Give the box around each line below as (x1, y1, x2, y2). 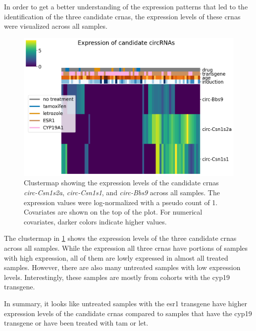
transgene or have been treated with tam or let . (4, 318, 149, 328)
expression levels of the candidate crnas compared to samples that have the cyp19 (4, 308, 252, 318)
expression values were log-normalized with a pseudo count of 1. (24, 197, 218, 207)
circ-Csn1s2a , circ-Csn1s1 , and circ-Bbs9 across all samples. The (24, 187, 220, 197)
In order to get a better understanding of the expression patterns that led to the (4, 1, 248, 11)
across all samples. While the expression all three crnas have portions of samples (4, 242, 248, 253)
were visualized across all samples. (4, 21, 107, 31)
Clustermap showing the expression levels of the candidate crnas (24, 177, 219, 188)
